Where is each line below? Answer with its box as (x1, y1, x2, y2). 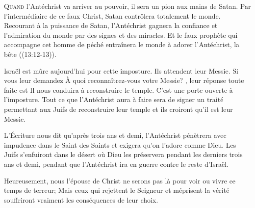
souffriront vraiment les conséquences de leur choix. (4, 194, 158, 205)
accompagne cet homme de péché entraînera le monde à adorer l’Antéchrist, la (4, 39, 240, 50)
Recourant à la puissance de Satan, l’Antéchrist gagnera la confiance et (4, 20, 218, 30)
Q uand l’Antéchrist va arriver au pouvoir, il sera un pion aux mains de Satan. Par (4, 1, 251, 11)
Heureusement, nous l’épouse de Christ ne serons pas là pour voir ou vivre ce (4, 175, 236, 185)
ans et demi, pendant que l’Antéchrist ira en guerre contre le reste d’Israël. (4, 158, 229, 169)
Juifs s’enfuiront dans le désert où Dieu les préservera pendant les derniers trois (4, 149, 243, 159)
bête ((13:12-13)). (4, 49, 56, 59)
